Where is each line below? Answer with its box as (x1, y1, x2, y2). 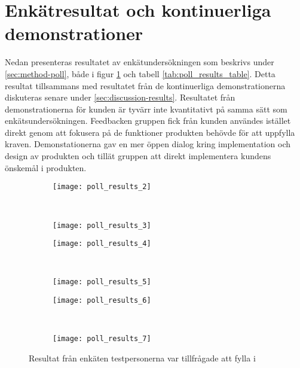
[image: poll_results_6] (53, 296, 151, 305)
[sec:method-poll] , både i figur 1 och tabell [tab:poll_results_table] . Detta (5, 67, 275, 80)
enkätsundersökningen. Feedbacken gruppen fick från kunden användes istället (5, 114, 291, 127)
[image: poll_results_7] (53, 334, 151, 343)
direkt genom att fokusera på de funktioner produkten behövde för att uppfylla (5, 126, 295, 138)
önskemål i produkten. (5, 161, 87, 174)
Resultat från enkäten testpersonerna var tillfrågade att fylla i (29, 351, 256, 364)
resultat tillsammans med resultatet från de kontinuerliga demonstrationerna (5, 79, 286, 92)
